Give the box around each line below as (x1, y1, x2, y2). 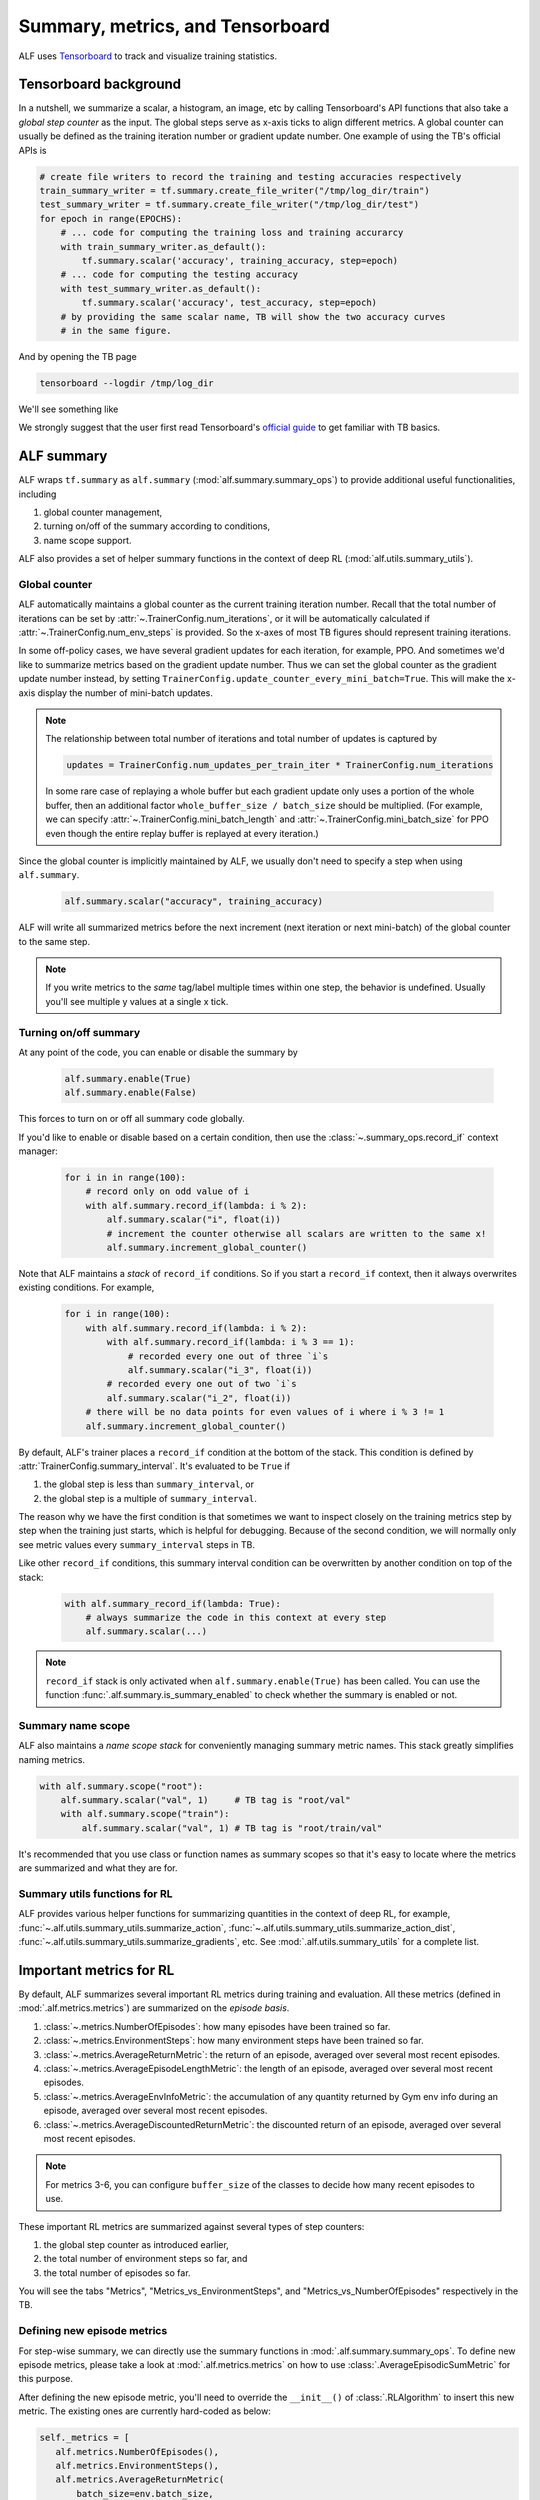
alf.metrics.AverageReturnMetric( (55, 2474, 225, 2485)
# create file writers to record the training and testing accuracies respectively (39, 171, 462, 182)
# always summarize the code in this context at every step (85, 1612, 387, 1624)
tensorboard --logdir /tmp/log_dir (39, 377, 214, 389)
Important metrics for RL (18, 1961, 175, 1979)
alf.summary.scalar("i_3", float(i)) (127, 1364, 313, 1375)
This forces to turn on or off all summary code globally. (18, 1113, 245, 1125)
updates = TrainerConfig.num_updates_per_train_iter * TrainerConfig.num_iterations (66, 760, 494, 771)
